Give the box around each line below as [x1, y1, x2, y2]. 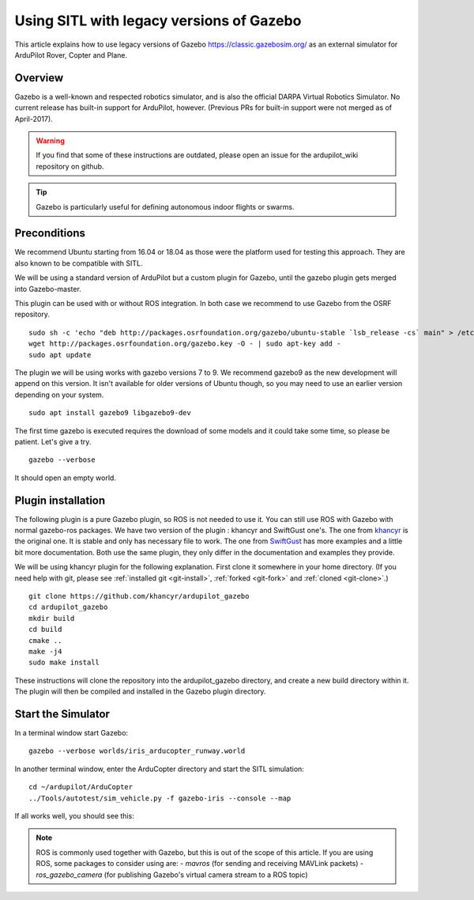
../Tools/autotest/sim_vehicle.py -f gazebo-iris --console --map [28, 793, 292, 803]
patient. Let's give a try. [14, 437, 92, 446]
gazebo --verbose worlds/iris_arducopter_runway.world [28, 747, 246, 755]
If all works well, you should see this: [14, 811, 134, 820]
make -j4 [28, 647, 62, 656]
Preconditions [14, 226, 86, 240]
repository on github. [36, 161, 104, 171]
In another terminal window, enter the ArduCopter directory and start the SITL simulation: [14, 764, 304, 773]
